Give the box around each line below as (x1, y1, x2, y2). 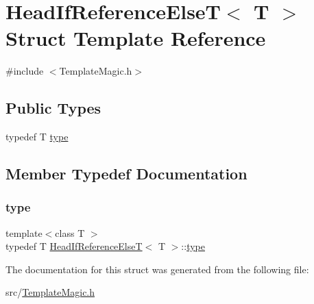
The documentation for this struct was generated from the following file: (5, 262, 309, 276)
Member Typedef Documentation (5, 163, 247, 184)
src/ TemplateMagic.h (5, 285, 95, 299)
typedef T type (5, 129, 69, 144)
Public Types (5, 97, 101, 118)
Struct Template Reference (5, 24, 266, 52)
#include (5, 64, 44, 78)
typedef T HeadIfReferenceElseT (5, 239, 143, 253)
